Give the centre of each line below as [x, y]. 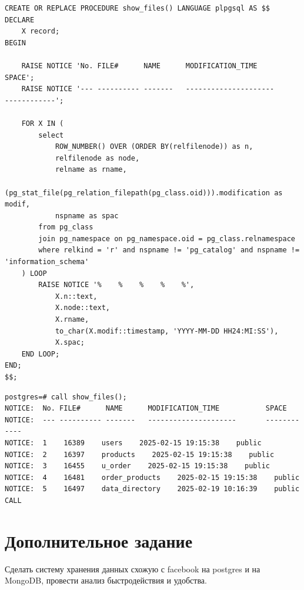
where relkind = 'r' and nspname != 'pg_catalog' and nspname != [169, 250]
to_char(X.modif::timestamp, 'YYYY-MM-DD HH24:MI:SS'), [167, 331]
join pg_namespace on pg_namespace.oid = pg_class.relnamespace [167, 239]
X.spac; [70, 343]
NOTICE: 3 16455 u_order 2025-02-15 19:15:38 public [138, 466]
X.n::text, [76, 296]
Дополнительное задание [99, 540]
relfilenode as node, [97, 158]
